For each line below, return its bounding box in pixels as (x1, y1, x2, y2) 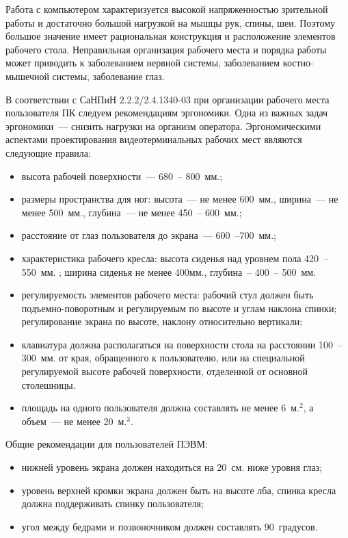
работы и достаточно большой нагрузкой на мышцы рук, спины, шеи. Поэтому (5, 15, 336, 29)
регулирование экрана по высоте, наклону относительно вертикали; (21, 314, 303, 329)
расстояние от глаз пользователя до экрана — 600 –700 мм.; (21, 228, 276, 242)
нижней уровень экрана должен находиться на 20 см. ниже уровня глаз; (21, 460, 323, 474)
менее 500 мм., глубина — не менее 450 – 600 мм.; (21, 205, 242, 219)
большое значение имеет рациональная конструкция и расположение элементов (5, 29, 336, 43)
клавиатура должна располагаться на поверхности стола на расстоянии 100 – (21, 337, 343, 351)
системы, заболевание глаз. (52, 68, 165, 83)
